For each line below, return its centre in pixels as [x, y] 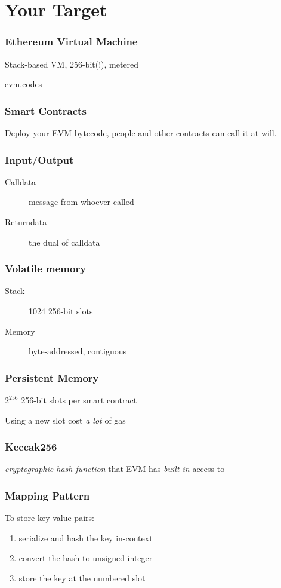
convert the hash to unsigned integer [86, 558]
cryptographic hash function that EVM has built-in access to [115, 469]
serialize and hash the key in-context [86, 538]
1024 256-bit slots [61, 311]
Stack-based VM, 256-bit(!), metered [72, 64]
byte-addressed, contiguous [78, 351]
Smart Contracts [46, 110]
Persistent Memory [52, 377]
